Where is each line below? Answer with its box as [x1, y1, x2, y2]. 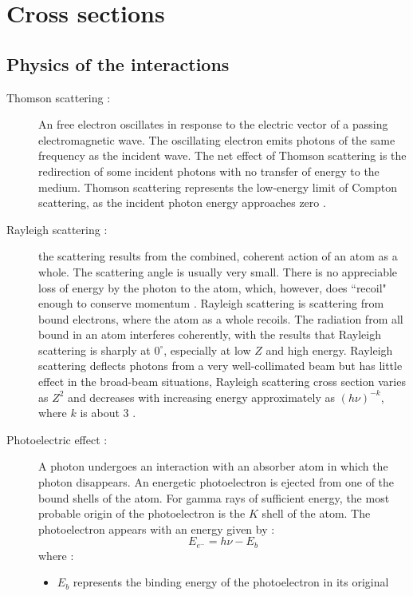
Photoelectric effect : [6, 431, 108, 447]
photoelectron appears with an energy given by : [38, 520, 275, 537]
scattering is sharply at [38, 341, 151, 358]
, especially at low [163, 341, 251, 358]
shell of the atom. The [262, 505, 371, 522]
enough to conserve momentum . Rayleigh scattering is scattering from [38, 295, 384, 312]
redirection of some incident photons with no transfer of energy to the [38, 162, 380, 179]
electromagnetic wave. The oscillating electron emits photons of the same [38, 131, 395, 148]
